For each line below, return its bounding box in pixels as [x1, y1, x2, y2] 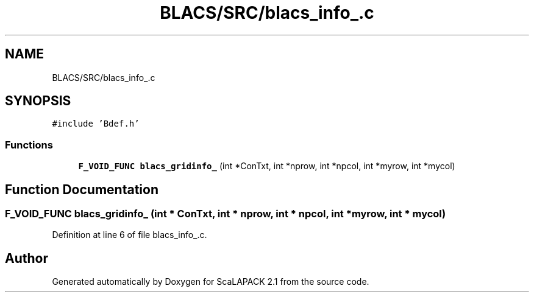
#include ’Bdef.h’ [52, 119, 140, 129]
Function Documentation [5, 181, 158, 197]
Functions [5, 138, 53, 151]
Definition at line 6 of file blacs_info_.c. [52, 229, 207, 240]
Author [5, 250, 48, 266]
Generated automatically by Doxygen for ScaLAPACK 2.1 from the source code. [52, 276, 369, 287]
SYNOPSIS [5, 93, 71, 109]
